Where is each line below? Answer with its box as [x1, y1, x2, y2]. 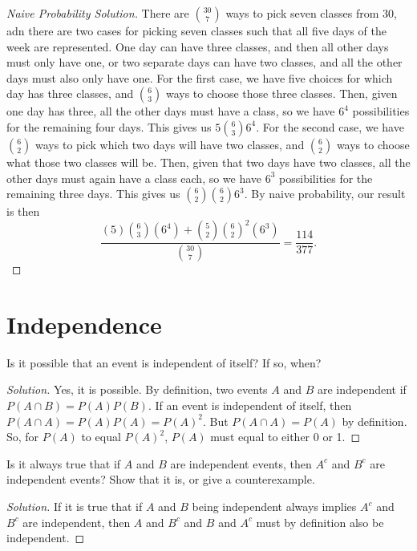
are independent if [317, 381, 407, 398]
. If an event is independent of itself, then [148, 397, 352, 414]
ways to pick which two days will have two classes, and [35, 136, 305, 152]
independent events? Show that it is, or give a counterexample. [6, 471, 315, 488]
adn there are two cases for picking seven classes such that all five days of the [6, 22, 387, 38]
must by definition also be [256, 513, 384, 530]
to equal [81, 428, 121, 445]
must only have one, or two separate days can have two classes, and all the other [6, 54, 403, 71]
